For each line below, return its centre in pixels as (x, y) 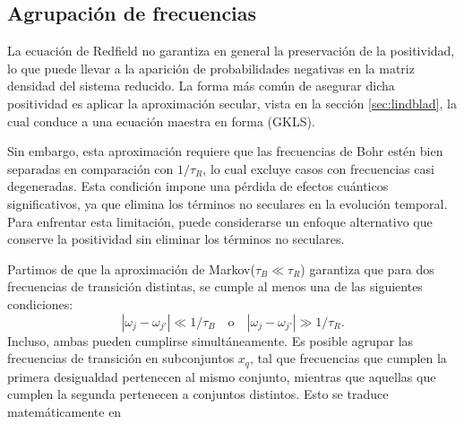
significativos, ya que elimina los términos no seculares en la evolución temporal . (228, 203)
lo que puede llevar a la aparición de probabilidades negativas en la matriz (211, 68)
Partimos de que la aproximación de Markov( (131, 268)
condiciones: (40, 303)
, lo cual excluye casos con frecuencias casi (318, 168)
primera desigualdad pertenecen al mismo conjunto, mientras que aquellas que (222, 376)
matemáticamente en (64, 411)
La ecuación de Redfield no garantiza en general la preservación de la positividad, (231, 51)
